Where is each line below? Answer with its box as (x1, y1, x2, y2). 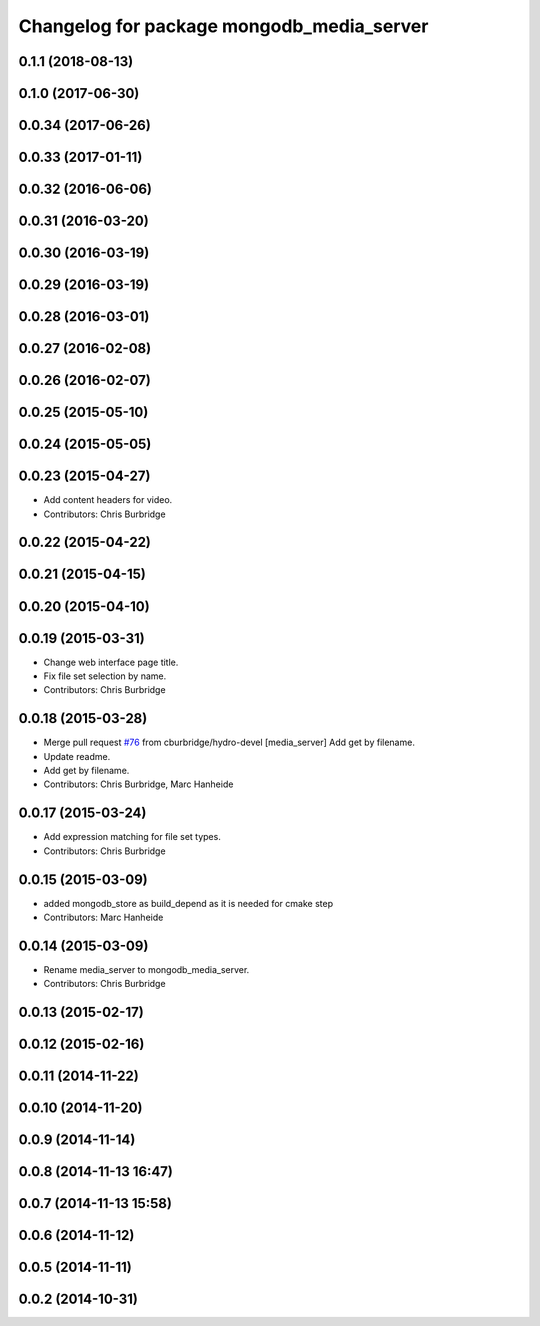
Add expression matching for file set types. (43, 831, 222, 843)
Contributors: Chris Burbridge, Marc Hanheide (43, 778, 234, 790)
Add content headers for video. (43, 494, 173, 506)
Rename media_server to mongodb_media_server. (43, 963, 250, 975)
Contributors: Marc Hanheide (43, 911, 164, 924)
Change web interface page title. (43, 656, 179, 668)
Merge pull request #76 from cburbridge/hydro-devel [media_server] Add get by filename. (43, 736, 415, 749)
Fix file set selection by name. (43, 670, 167, 682)
